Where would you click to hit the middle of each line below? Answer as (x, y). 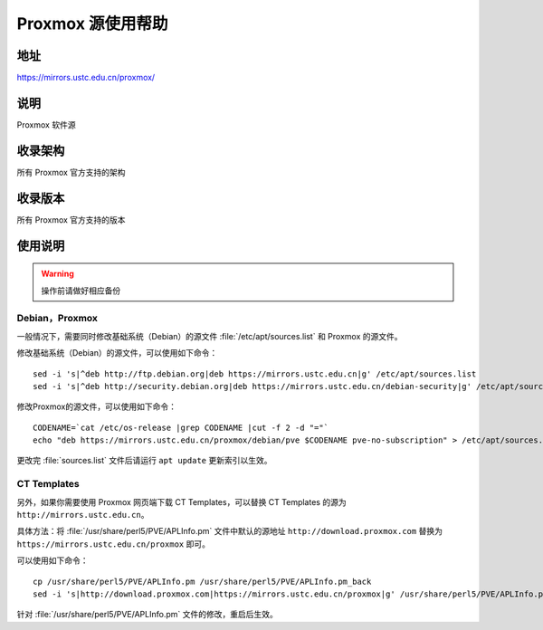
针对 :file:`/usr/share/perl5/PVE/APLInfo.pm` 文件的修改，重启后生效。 (147, 615)
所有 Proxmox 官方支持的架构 (71, 172)
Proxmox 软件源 (46, 124)
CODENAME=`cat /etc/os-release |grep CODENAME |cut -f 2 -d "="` (181, 427)
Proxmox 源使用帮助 (92, 24)
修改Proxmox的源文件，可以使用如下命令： (96, 406)
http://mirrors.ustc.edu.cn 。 (83, 514)
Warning (57, 274)
